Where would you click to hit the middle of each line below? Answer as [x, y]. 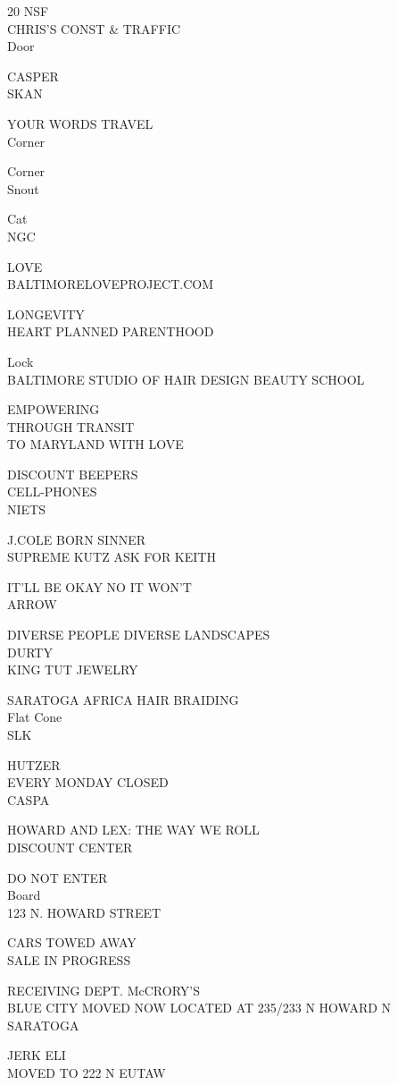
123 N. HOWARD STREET [84, 912]
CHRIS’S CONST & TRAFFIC [94, 28]
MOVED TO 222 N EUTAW [87, 1072]
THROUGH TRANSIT [71, 426]
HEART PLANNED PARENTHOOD [111, 331]
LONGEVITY [46, 314]
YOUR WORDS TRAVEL [80, 123]
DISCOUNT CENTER [70, 847]
